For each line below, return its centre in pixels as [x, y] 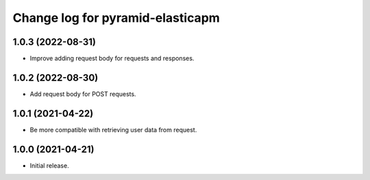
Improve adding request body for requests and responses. [112, 59]
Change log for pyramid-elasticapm [116, 18]
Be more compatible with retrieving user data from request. [113, 130]
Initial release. [49, 165]
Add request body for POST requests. [83, 94]
